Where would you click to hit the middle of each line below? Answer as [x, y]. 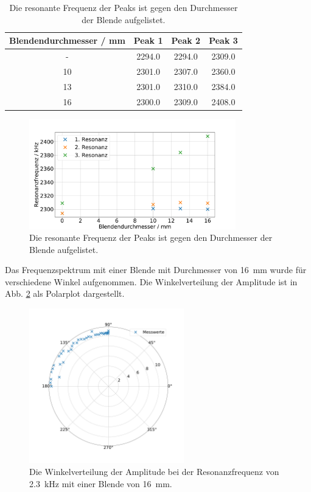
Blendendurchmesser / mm [67, 40]
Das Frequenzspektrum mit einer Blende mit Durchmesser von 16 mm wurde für [156, 270]
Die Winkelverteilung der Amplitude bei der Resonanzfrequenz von [154, 472]
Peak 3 [223, 40]
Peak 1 [148, 40]
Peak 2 [186, 40]
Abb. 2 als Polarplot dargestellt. [65, 293]
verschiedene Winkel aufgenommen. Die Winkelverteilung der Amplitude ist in [151, 281]
